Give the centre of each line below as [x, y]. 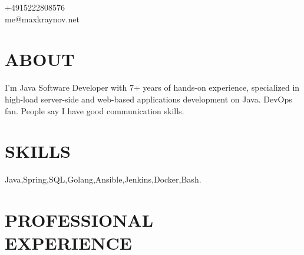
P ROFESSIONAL [79, 220]
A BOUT [40, 59]
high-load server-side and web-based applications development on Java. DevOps [148, 99]
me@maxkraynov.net [42, 19]
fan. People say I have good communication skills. [95, 110]
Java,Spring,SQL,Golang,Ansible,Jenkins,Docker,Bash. [103, 179]
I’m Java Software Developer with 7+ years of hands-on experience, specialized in [152, 87]
